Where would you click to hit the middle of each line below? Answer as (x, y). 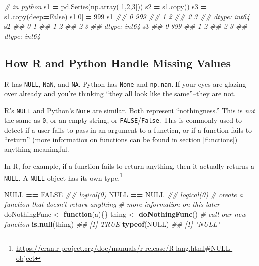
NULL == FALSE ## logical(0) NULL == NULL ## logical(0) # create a (124, 194)
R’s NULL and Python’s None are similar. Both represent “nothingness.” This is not (129, 110)
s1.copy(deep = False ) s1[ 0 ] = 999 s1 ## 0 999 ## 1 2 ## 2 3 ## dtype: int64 (127, 16)
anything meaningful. (37, 149)
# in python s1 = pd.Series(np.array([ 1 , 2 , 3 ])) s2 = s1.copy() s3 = (106, 6)
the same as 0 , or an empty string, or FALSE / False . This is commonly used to (123, 120)
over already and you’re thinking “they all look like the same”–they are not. (120, 93)
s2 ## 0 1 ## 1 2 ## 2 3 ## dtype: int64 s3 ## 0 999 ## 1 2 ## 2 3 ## (126, 26)
